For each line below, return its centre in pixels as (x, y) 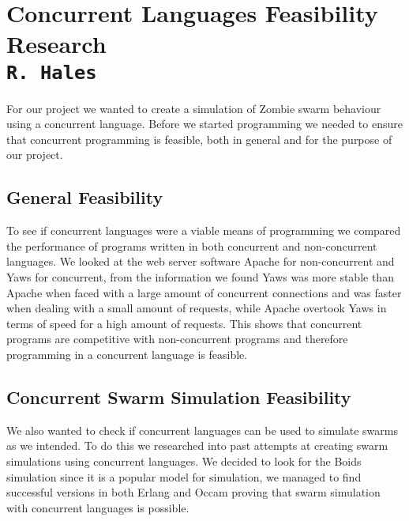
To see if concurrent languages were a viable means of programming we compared (204, 230)
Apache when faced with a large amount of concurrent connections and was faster (204, 292)
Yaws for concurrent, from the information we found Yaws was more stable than (200, 276)
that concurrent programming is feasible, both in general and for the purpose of (199, 139)
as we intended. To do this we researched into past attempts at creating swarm (197, 445)
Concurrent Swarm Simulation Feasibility (179, 396)
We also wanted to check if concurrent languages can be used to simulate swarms (202, 430)
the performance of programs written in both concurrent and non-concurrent (192, 245)
